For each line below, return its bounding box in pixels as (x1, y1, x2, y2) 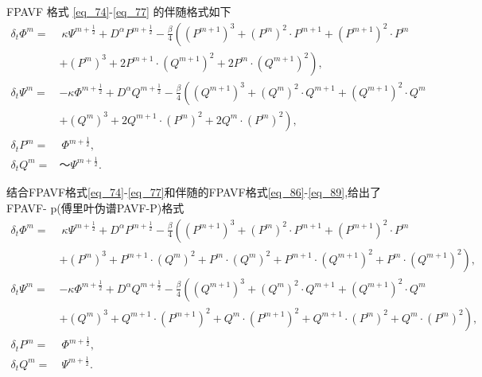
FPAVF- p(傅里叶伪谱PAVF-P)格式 (6, 200, 185, 216)
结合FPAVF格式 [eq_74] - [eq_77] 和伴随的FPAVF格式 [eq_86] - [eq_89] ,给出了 (6, 184, 382, 200)
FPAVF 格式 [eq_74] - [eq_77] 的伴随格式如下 (6, 3, 231, 19)
